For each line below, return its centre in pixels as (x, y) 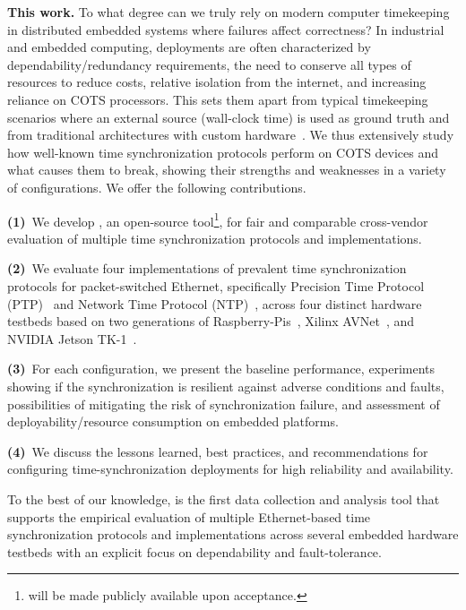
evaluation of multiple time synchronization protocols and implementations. (215, 238)
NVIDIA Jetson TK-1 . (72, 338)
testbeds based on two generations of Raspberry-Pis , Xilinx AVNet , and (211, 321)
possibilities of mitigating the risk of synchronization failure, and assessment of (224, 404)
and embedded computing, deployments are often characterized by (189, 47)
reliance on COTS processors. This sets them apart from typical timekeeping (218, 99)
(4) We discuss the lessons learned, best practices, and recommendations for (218, 451)
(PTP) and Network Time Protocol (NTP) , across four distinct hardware (215, 303)
